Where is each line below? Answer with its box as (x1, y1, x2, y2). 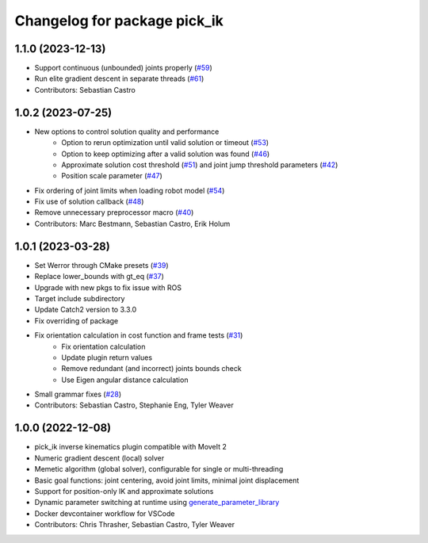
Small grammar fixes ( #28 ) (34, 389, 122, 400)
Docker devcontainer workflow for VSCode (34, 508, 175, 518)
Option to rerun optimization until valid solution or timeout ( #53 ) (61, 138, 269, 147)
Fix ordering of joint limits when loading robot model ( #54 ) (34, 185, 225, 195)
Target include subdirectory (34, 293, 125, 303)
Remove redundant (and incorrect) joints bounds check (61, 364, 242, 373)
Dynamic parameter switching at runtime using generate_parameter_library (34, 498, 280, 507)
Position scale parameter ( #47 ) (61, 171, 162, 181)
